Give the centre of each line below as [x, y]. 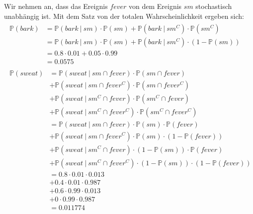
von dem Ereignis [155, 6]
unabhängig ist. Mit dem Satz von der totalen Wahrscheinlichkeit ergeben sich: [124, 16]
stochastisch [214, 6]
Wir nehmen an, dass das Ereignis [56, 6]
